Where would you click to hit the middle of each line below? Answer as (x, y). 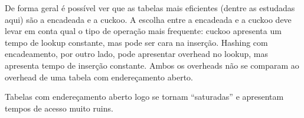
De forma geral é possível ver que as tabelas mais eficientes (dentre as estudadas (150, 8)
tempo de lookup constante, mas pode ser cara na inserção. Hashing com (136, 42)
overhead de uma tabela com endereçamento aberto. (99, 77)
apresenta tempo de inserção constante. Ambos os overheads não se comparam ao (152, 65)
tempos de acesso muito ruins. (59, 108)
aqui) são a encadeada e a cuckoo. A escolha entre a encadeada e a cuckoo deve (148, 19)
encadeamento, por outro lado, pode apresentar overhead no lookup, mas (137, 54)
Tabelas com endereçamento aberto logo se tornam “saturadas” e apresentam (144, 97)
